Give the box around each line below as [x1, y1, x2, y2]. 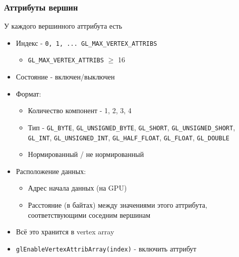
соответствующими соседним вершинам [28, 209, 151, 220]
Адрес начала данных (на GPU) [28, 183, 127, 193]
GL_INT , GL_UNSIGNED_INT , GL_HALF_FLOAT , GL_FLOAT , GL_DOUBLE [28, 132, 229, 142]
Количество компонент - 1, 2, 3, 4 [28, 105, 132, 116]
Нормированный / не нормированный [28, 149, 144, 159]
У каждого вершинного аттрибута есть [4, 21, 123, 31]
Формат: [16, 88, 41, 99]
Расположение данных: [16, 165, 86, 176]
